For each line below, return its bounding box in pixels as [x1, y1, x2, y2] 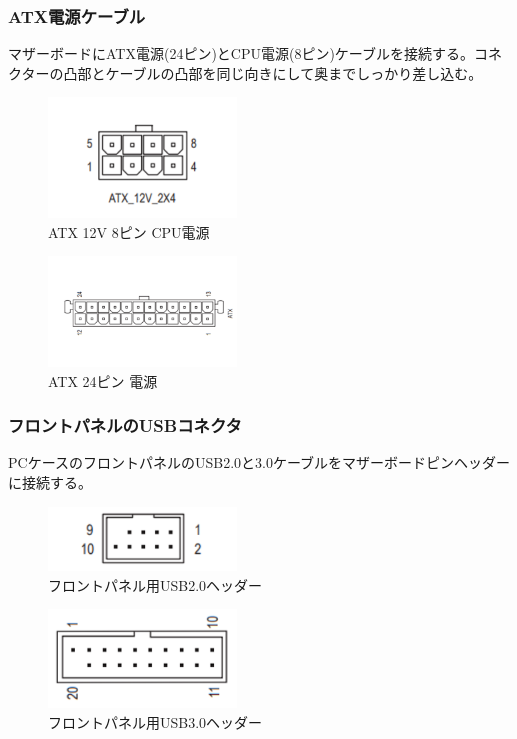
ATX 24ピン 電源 [48, 370, 158, 391]
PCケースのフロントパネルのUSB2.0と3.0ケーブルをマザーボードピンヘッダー [8, 452, 511, 473]
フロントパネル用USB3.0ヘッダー [48, 711, 263, 732]
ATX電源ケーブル [8, 3, 146, 28]
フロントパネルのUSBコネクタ [8, 413, 242, 438]
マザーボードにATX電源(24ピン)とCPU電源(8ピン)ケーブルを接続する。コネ [8, 43, 503, 64]
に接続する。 [8, 472, 92, 493]
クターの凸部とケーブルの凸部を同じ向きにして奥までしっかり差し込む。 [8, 62, 483, 83]
